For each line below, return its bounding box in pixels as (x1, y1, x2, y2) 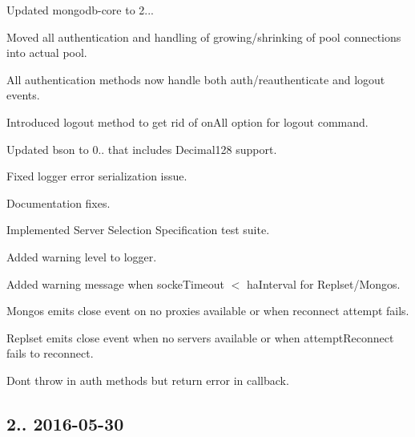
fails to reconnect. (6, 345, 94, 362)
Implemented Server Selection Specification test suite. (6, 221, 270, 238)
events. (6, 87, 40, 103)
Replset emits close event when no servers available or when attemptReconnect (6, 329, 394, 346)
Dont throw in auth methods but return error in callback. (6, 371, 289, 388)
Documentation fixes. (6, 194, 111, 211)
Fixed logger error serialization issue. (6, 168, 187, 184)
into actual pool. (6, 44, 87, 61)
